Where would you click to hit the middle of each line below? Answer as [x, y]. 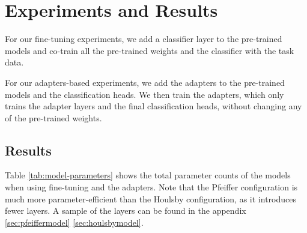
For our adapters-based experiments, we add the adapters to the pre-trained [145, 82]
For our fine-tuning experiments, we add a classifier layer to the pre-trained [144, 39]
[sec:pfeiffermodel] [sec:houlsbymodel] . [74, 222]
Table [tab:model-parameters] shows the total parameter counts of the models [148, 175]
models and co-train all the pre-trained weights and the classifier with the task [150, 50]
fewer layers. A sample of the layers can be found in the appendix [126, 210]
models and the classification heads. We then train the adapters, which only [144, 94]
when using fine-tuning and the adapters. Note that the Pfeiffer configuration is [151, 187]
